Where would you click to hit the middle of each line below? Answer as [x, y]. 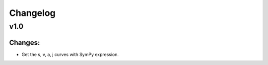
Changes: [25, 42]
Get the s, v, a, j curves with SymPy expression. [70, 54]
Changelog [32, 13]
